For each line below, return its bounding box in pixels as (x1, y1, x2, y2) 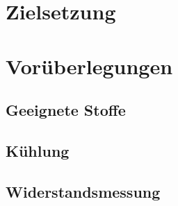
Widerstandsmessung (6, 180, 161, 202)
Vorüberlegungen (6, 51, 173, 80)
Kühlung (6, 139, 70, 161)
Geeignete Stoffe (6, 99, 126, 121)
